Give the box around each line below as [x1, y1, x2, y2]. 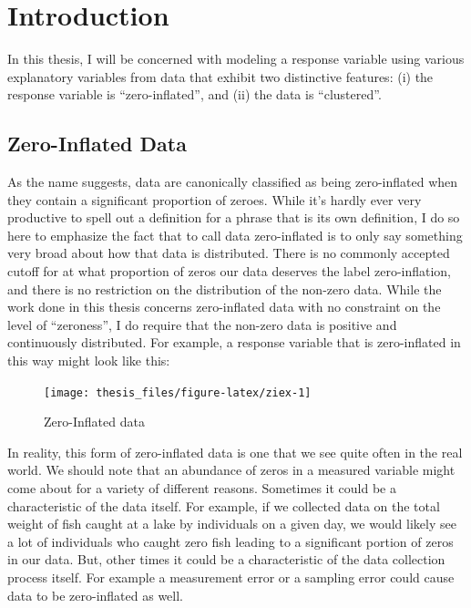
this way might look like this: [7, 351, 170, 370]
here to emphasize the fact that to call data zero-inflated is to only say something [7, 225, 463, 244]
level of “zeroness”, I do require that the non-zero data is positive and [7, 314, 397, 334]
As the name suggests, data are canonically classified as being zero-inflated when [7, 172, 458, 191]
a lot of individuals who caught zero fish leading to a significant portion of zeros [7, 531, 454, 551]
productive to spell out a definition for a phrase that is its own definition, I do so [7, 208, 460, 227]
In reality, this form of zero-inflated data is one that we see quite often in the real [7, 442, 463, 461]
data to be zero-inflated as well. [7, 585, 183, 604]
